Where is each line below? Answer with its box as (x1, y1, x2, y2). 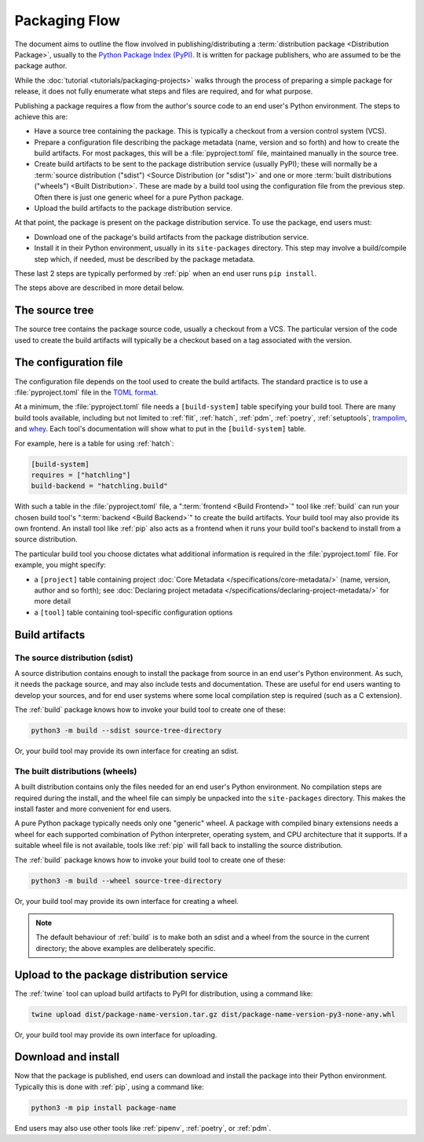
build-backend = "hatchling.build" (31, 482, 168, 490)
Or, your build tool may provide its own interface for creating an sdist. (14, 747, 239, 756)
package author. (14, 61, 68, 71)
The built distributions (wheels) (14, 766, 137, 777)
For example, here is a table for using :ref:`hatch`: (14, 439, 174, 448)
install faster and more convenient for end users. (14, 804, 172, 813)
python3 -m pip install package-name (31, 1103, 177, 1112)
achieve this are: (14, 112, 68, 121)
